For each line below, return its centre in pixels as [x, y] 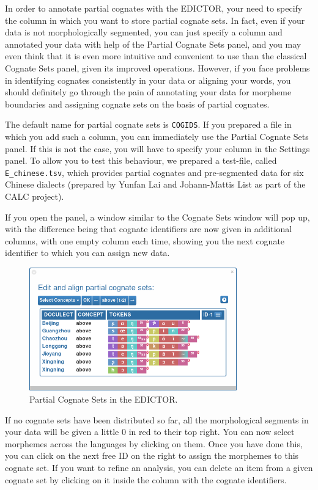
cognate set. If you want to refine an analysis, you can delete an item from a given [159, 467]
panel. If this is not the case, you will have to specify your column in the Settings [157, 148]
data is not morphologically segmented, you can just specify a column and [144, 32]
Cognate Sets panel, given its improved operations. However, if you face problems [157, 68]
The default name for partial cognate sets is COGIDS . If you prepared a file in [148, 124]
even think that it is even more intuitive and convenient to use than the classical [156, 56]
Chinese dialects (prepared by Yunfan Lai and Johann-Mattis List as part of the [155, 184]
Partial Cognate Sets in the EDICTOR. [104, 399]
